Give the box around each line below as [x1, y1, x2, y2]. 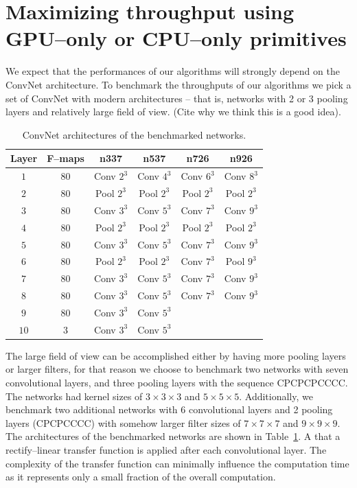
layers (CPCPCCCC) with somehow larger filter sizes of [5, 415, 241, 430]
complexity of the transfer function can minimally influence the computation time [5, 456, 349, 470]
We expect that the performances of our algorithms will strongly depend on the [5, 64, 340, 78]
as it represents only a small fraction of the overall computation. [5, 469, 276, 484]
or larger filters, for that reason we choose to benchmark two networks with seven [5, 362, 349, 376]
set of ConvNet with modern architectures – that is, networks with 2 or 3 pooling [5, 91, 348, 105]
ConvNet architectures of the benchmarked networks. [22, 127, 246, 141]
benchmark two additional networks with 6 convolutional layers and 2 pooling [5, 402, 333, 417]
